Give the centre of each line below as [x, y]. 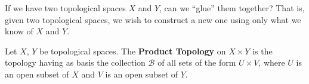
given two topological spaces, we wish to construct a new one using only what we [153, 19]
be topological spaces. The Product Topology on [133, 51]
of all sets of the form [197, 62]
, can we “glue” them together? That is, [232, 8]
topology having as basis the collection [75, 62]
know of [19, 31]
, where [272, 62]
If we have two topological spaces [65, 8]
